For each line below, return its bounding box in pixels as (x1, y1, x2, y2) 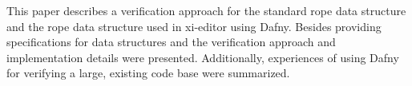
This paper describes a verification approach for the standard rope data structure (6, 2, 406, 18)
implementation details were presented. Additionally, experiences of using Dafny (6, 49, 399, 65)
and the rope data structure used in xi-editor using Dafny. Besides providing (6, 18, 382, 34)
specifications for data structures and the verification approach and (6, 33, 336, 50)
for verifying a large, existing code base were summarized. (6, 64, 290, 81)
